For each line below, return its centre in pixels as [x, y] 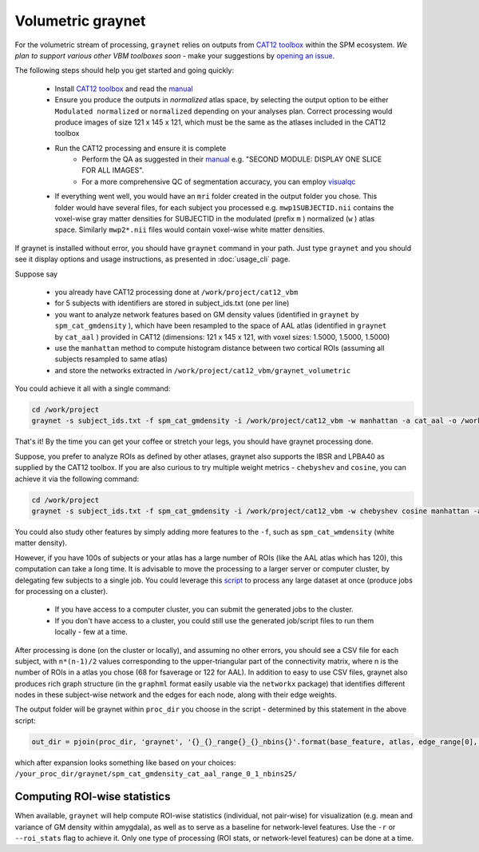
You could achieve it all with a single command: [93, 388]
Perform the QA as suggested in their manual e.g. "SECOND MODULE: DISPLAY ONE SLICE [232, 159]
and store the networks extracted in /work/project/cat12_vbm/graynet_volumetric [203, 370]
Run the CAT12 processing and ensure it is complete [141, 148]
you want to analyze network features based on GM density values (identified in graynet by [207, 314]
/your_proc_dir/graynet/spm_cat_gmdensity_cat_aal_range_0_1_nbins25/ [156, 774]
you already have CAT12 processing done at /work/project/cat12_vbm [176, 292]
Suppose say [36, 274]
